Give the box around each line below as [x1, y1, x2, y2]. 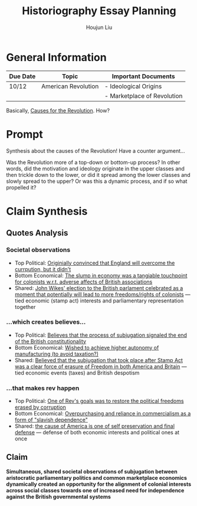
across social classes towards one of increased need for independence [6, 486, 185, 494]
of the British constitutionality [14, 337, 87, 344]
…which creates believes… [6, 318, 86, 326]
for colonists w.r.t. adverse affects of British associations [14, 278, 153, 285]
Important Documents [111, 72, 175, 80]
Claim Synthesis [6, 204, 88, 218]
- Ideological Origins [104, 82, 162, 90]
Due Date [9, 72, 36, 80]
